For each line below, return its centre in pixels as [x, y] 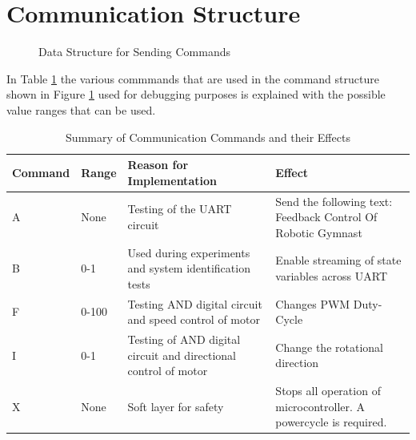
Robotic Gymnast [319, 232]
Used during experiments [189, 252]
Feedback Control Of [326, 217]
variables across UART [332, 275]
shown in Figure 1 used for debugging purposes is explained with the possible [196, 94]
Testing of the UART [180, 209]
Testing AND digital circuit [195, 303]
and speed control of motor [194, 319]
